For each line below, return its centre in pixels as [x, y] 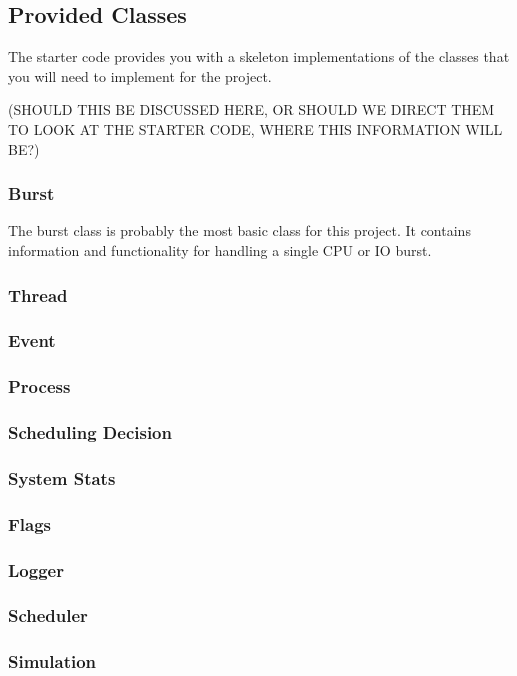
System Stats [62, 477]
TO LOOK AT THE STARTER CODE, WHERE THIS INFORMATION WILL [255, 128]
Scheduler [48, 615]
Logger [36, 569]
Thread [38, 294]
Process [39, 386]
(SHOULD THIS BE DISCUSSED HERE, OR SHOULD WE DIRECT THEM [251, 109]
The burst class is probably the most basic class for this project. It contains [239, 230]
